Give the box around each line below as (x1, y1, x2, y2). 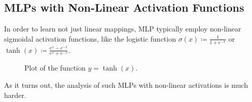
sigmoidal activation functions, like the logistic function (4, 33, 176, 44)
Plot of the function (24, 62, 86, 73)
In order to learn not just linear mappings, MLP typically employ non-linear (4, 23, 241, 34)
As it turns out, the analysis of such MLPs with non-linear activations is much (4, 80, 248, 90)
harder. (4, 89, 26, 100)
